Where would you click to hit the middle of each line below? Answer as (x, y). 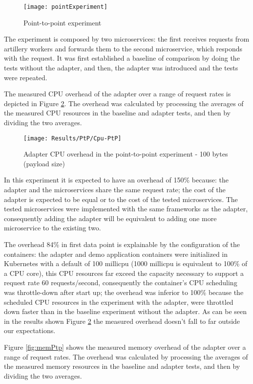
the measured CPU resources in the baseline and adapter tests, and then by (117, 113)
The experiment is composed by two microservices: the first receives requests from (127, 39)
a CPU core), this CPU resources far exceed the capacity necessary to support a (124, 273)
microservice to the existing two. (53, 228)
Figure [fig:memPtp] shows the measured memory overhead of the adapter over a (125, 347)
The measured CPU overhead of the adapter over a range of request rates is (117, 94)
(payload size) (44, 163)
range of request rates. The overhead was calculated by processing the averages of (126, 356)
